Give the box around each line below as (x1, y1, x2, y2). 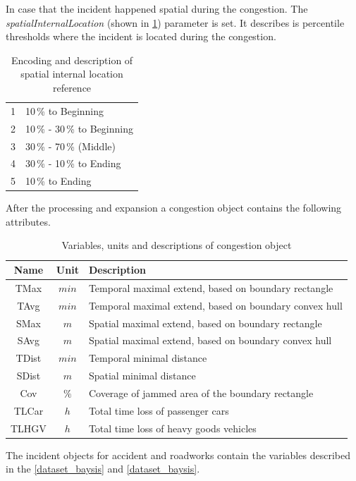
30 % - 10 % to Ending (25, 156, 121, 171)
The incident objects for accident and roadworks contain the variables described (6, 447, 350, 462)
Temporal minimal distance (88, 351, 207, 365)
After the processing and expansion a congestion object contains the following (6, 200, 342, 215)
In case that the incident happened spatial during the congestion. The (6, 1, 308, 16)
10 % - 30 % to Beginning (25, 121, 134, 135)
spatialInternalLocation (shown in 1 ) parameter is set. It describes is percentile (6, 15, 345, 30)
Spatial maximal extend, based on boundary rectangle (88, 315, 322, 330)
